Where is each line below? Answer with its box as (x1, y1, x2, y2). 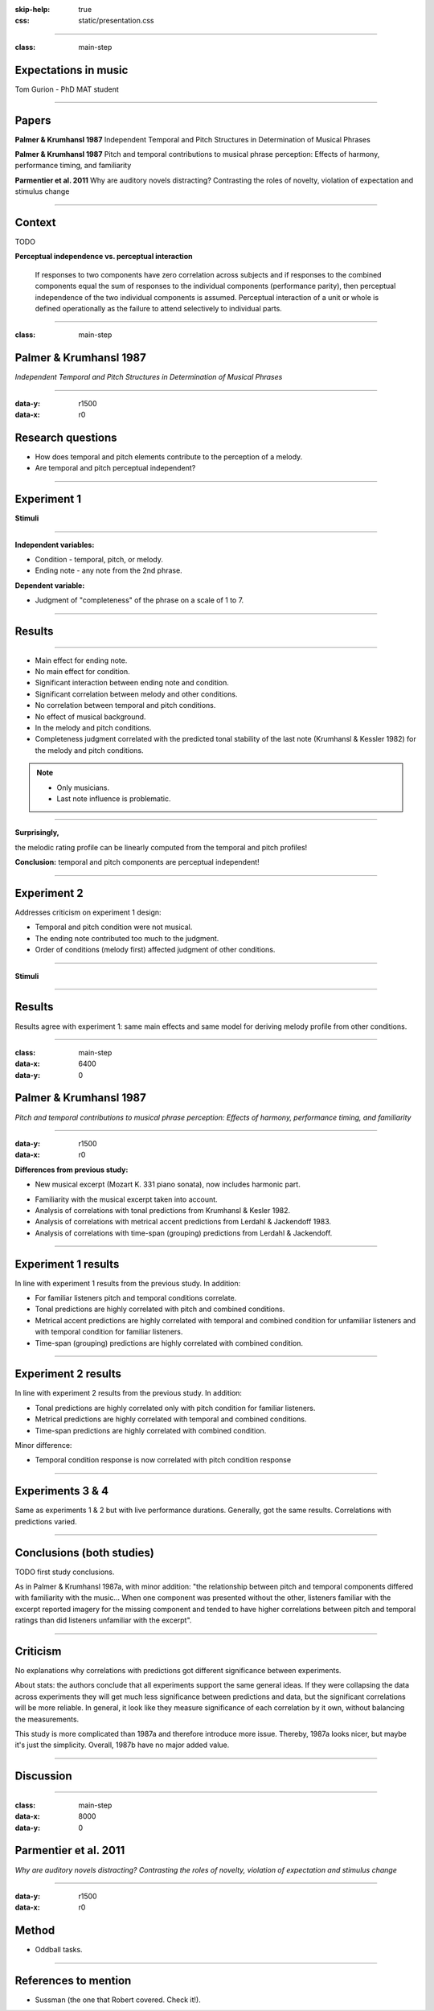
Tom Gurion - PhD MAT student (14, 84, 120, 94)
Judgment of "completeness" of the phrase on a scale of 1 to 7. (35, 595, 244, 605)
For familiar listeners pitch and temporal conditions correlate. (35, 1293, 237, 1302)
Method (14, 1923, 55, 1938)
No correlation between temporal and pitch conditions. (35, 701, 216, 710)
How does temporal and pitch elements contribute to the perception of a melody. (35, 452, 303, 462)
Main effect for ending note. (35, 656, 128, 665)
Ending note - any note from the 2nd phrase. (35, 565, 182, 575)
